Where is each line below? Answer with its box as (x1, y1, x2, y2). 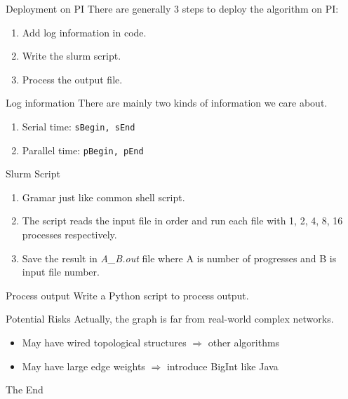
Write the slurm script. (22, 48, 121, 63)
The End (6, 382, 43, 397)
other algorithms (208, 335, 280, 350)
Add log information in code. (22, 25, 147, 39)
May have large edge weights (22, 358, 145, 373)
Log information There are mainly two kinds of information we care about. (6, 95, 328, 110)
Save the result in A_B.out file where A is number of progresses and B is (22, 250, 337, 265)
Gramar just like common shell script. (22, 189, 185, 204)
